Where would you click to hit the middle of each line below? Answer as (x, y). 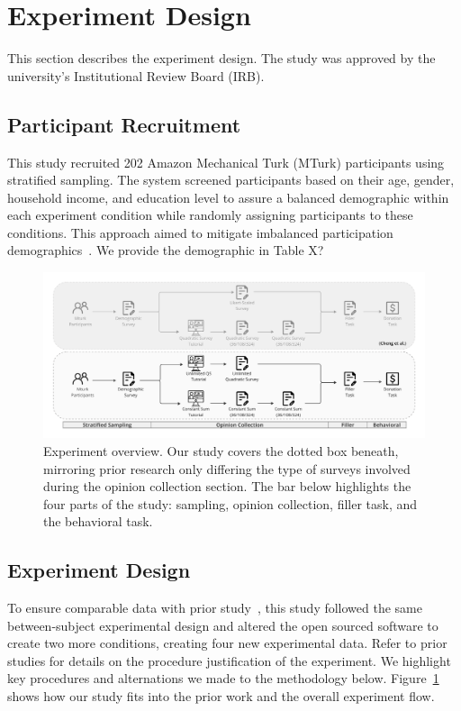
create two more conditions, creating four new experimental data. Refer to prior (227, 643)
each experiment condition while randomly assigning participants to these (210, 215)
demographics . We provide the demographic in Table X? (166, 250)
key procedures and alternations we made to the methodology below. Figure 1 (223, 678)
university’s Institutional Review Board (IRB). (136, 75)
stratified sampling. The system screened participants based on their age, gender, (231, 180)
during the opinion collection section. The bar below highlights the (227, 486)
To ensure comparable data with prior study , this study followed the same (215, 608)
